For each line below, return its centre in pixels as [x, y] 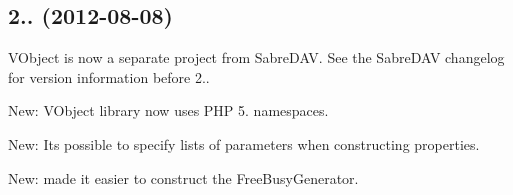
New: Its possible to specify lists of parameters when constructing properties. [244, 143]
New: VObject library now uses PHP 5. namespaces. [168, 110]
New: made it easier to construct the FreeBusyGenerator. [183, 177]
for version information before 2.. [109, 76]
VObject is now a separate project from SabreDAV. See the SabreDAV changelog [256, 57]
